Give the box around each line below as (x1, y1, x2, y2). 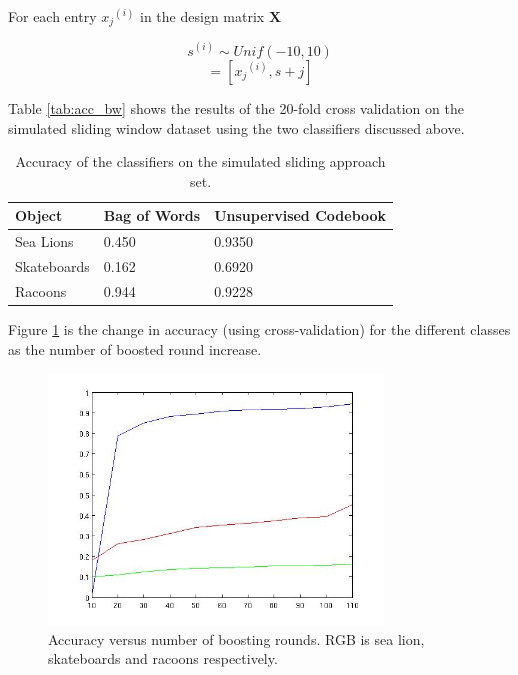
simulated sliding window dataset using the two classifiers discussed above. (8, 117, 465, 138)
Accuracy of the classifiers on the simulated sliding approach (15, 151, 386, 172)
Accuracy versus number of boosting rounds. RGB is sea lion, (48, 628, 425, 649)
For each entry (8, 6, 97, 26)
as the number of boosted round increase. (8, 338, 262, 359)
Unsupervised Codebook (214, 205, 387, 226)
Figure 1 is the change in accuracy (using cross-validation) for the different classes (8, 318, 511, 339)
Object (15, 205, 63, 226)
